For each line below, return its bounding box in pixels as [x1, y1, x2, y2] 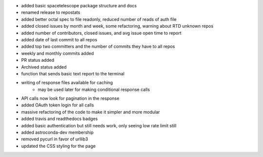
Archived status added [21, 64, 67, 70]
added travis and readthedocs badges [21, 116, 98, 122]
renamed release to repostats [21, 10, 80, 16]
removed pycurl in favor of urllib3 [21, 136, 88, 142]
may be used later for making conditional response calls [38, 87, 150, 92]
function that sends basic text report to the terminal [21, 70, 125, 76]
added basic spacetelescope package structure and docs [21, 3, 137, 8]
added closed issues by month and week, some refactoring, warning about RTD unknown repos [21, 23, 214, 29]
